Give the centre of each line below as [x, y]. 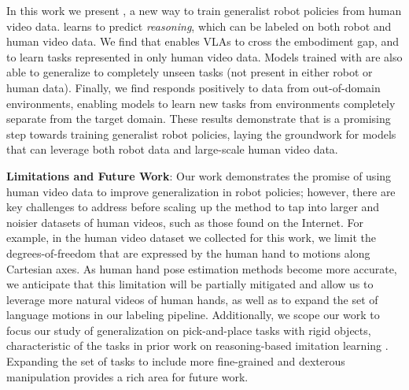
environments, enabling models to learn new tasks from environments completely [201, 103]
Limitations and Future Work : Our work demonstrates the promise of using [199, 175]
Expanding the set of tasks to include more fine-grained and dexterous [176, 361]
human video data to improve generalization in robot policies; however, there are [201, 191]
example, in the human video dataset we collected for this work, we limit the [191, 238]
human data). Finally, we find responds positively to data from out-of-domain [193, 87]
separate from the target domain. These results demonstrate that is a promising [199, 119]
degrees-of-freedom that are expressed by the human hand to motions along [188, 253]
